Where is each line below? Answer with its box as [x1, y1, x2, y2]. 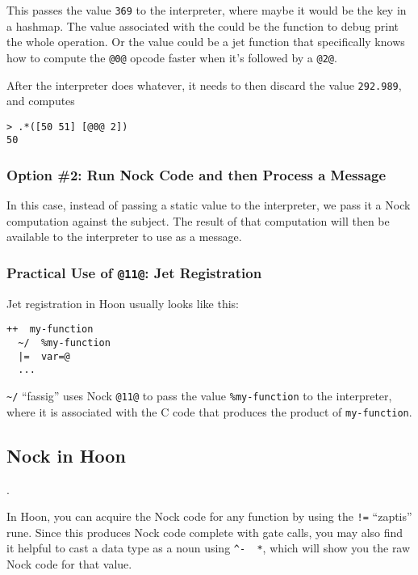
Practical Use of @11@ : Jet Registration [6, 262, 262, 282]
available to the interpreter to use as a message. [6, 228, 242, 245]
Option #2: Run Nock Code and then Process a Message [6, 164, 387, 184]
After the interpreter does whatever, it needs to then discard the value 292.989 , [6, 76, 402, 93]
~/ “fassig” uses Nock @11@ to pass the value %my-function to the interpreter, [6, 387, 392, 404]
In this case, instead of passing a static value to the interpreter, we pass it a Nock [6, 197, 411, 214]
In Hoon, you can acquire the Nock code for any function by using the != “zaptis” [6, 508, 412, 525]
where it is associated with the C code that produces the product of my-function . [6, 403, 412, 420]
